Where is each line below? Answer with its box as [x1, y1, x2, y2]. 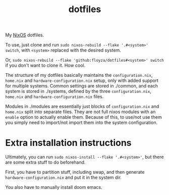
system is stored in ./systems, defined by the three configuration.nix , [5, 88, 151, 94]
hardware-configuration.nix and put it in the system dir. [5, 174, 122, 180]
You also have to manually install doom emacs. [5, 184, 102, 190]
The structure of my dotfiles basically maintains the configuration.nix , [5, 72, 153, 78]
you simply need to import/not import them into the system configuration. [5, 120, 158, 126]
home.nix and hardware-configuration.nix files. [5, 93, 104, 100]
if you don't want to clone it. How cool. [5, 62, 86, 69]
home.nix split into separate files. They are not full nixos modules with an [5, 109, 156, 115]
